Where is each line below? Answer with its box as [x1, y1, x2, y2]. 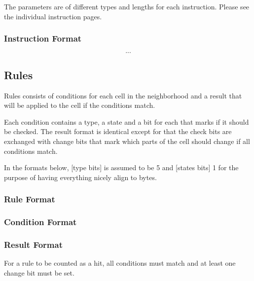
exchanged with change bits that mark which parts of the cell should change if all [4, 136, 250, 146]
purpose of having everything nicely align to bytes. [4, 172, 157, 182]
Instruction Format [4, 32, 82, 45]
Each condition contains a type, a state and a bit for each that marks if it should [4, 116, 249, 127]
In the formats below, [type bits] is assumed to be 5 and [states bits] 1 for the [4, 162, 239, 173]
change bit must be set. [4, 267, 74, 278]
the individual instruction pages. [4, 11, 102, 21]
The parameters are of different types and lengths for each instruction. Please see [4, 1, 250, 11]
